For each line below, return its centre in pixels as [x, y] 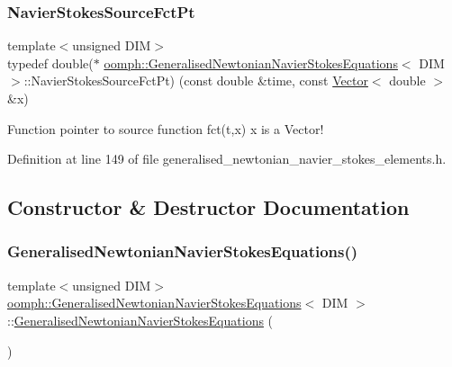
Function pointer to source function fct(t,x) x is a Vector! [166, 128]
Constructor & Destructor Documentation [208, 207]
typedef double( [50, 63]
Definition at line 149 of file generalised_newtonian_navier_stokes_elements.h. [227, 159]
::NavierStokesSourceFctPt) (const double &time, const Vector [196, 81]
